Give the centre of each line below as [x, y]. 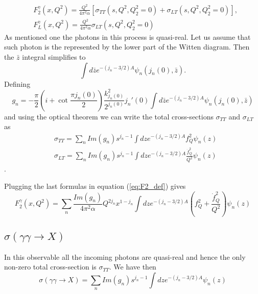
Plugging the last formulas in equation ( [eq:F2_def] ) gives [95, 186]
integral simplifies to [54, 57]
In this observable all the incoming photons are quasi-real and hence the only [125, 256]
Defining [17, 83]
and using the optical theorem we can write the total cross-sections [109, 116]
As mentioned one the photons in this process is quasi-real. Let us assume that [127, 36]
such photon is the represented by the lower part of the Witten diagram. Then [127, 47]
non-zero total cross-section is [50, 267]
